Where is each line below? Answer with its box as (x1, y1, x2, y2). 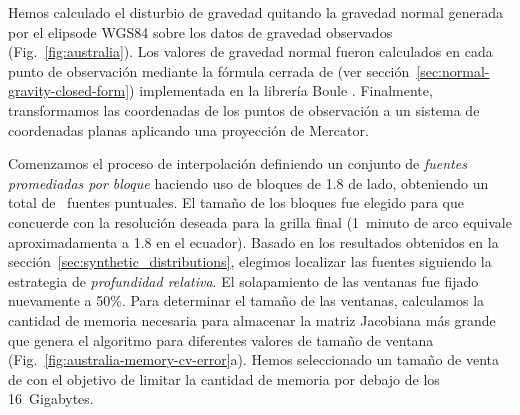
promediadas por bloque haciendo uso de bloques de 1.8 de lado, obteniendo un (8, 172, 489, 193)
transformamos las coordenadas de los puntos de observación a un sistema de (8, 99, 480, 120)
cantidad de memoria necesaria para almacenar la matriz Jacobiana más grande (8, 309, 496, 330)
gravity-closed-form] (8, 80, 130, 101)
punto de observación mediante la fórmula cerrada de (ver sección (8, 60, 410, 81)
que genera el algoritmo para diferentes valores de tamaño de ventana (8, 329, 434, 350)
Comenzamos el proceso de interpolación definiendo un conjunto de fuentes (8, 153, 467, 174)
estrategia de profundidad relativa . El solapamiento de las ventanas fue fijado (8, 270, 479, 291)
